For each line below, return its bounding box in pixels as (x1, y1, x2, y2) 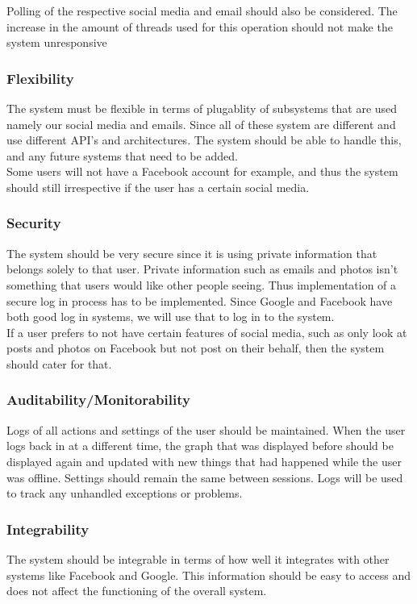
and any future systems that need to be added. (6, 147, 238, 164)
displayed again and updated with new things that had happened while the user (6, 452, 402, 469)
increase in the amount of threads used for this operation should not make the (6, 18, 393, 35)
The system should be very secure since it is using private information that (6, 244, 377, 261)
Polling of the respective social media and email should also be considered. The (6, 2, 398, 19)
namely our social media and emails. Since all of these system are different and (6, 115, 396, 132)
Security (6, 213, 61, 233)
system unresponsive (6, 34, 107, 51)
